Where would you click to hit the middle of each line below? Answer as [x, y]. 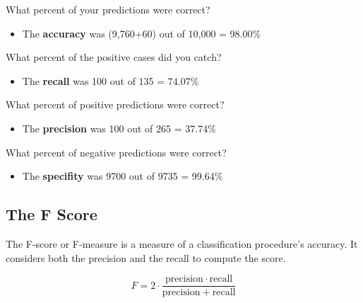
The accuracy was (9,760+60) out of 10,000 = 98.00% [142, 33]
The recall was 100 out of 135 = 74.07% [111, 80]
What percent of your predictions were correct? [108, 9]
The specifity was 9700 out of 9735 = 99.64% [123, 176]
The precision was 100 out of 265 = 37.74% [119, 128]
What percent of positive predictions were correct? [115, 104]
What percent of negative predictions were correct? [116, 152]
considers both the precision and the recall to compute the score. [146, 257]
